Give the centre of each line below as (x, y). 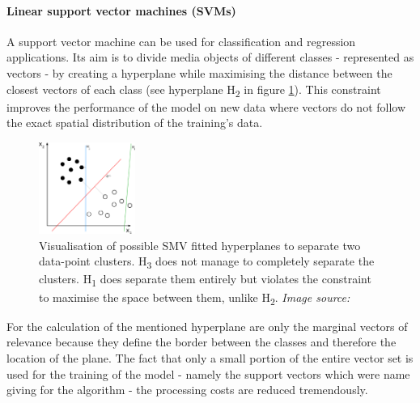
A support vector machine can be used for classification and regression (181, 41)
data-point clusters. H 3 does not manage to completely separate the (207, 262)
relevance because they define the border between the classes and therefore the (202, 342)
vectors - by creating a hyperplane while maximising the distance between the (199, 72)
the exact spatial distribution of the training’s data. (135, 123)
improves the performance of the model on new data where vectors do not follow (206, 106)
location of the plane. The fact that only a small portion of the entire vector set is (210, 357)
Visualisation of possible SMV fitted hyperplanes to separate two (200, 245)
